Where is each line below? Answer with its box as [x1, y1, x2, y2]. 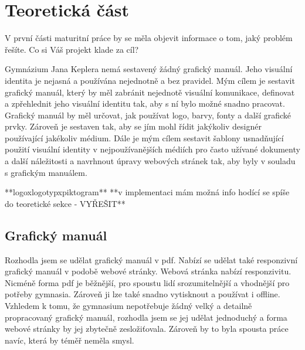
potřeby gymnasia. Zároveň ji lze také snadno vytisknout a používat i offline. [5, 288, 280, 300]
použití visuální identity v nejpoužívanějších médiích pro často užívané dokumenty [5, 143, 300, 155]
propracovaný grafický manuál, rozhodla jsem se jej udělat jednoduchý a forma [5, 311, 287, 323]
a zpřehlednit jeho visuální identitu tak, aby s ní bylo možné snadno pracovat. [5, 97, 285, 110]
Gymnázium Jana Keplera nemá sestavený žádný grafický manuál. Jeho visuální [5, 63, 293, 75]
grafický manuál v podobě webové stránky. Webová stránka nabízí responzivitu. [5, 265, 292, 277]
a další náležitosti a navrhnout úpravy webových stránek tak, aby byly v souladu [5, 155, 296, 167]
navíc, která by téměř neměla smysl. [5, 334, 134, 346]
